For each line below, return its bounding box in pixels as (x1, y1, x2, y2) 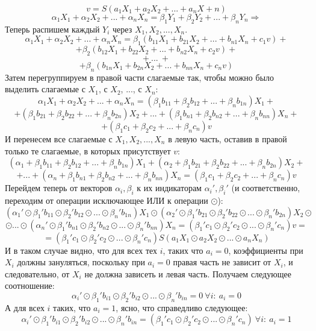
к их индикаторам (137, 181, 202, 194)
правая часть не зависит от (173, 256, 271, 268)
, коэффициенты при (228, 244, 303, 256)
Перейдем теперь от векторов (5, 181, 113, 194)
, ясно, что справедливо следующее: (116, 301, 248, 314)
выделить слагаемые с (5, 83, 85, 95)
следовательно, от (5, 267, 70, 280)
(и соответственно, (231, 181, 300, 194)
